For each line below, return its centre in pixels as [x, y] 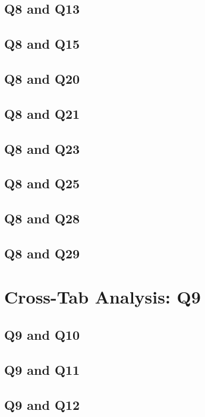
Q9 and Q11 [42, 369]
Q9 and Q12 [42, 404]
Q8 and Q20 [42, 78]
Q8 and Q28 [42, 218]
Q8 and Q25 [42, 183]
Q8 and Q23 [42, 148]
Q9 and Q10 [42, 335]
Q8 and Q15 [42, 44]
